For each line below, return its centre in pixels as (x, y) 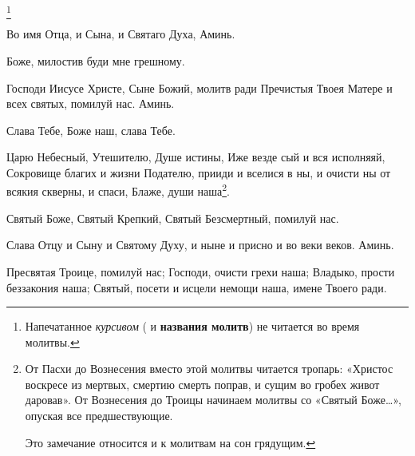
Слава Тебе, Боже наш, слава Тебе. (91, 130)
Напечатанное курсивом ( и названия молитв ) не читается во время (192, 326)
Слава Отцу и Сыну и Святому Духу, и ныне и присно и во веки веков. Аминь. (200, 245)
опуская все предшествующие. (99, 416)
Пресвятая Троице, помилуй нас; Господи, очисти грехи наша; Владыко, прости (201, 271)
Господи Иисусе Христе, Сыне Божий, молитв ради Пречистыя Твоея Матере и (200, 87)
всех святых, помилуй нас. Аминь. (91, 103)
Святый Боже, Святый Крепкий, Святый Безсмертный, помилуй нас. (173, 218)
